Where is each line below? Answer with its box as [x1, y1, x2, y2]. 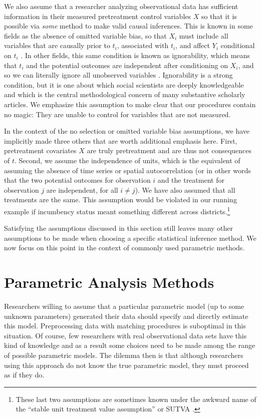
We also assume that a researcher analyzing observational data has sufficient [4, 1, 238, 11]
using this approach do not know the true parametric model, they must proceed [4, 359, 249, 370]
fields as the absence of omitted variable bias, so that [4, 30, 167, 41]
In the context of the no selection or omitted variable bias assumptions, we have [4, 126, 250, 136]
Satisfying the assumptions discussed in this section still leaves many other [4, 223, 233, 233]
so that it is [201, 11, 237, 21]
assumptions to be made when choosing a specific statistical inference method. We [4, 232, 256, 243]
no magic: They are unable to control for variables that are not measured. [4, 109, 231, 119]
